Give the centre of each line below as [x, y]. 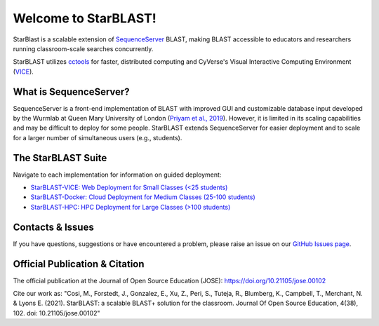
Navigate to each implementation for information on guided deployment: [117, 175]
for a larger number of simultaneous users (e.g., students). [98, 137]
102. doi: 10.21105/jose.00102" [56, 313]
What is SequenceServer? [71, 91]
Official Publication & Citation [79, 264]
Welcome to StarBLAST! [85, 18]
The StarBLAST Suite [60, 158]
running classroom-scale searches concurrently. [83, 48]
